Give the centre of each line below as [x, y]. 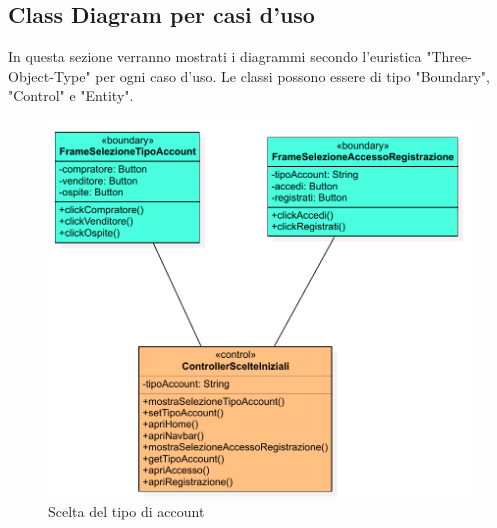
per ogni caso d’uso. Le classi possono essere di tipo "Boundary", [292, 75]
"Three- [449, 56]
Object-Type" [49, 75]
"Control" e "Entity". [71, 95]
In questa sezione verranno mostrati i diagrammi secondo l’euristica [215, 56]
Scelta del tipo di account [126, 510]
